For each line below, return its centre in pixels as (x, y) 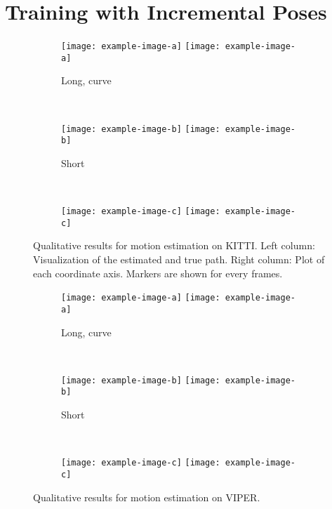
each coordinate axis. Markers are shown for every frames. (158, 273)
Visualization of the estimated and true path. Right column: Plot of (179, 259)
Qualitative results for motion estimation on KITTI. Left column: (174, 245)
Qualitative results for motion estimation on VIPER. (147, 497)
